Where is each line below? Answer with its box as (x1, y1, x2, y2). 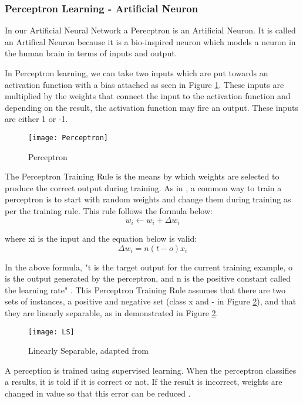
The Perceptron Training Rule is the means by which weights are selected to (5, 170, 280, 182)
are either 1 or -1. (5, 113, 68, 125)
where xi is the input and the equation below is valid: (5, 232, 197, 245)
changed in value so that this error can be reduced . (5, 387, 191, 399)
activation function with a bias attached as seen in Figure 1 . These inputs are (5, 78, 284, 90)
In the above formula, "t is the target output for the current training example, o (5, 260, 293, 273)
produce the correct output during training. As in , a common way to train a (5, 181, 282, 194)
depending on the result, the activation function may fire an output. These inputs (5, 101, 299, 113)
